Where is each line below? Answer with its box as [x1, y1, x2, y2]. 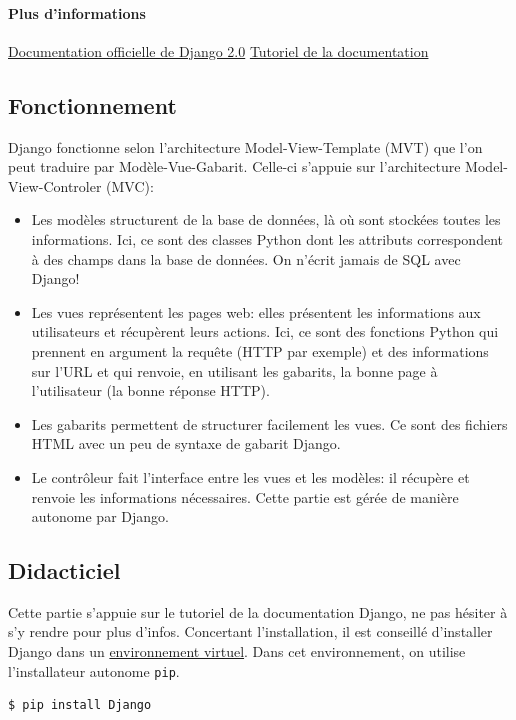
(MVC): [106, 175, 154, 196]
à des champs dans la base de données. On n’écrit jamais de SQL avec [31, 248, 461, 269]
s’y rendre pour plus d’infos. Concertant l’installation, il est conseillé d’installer [8, 621, 493, 642]
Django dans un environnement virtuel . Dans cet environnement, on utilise [8, 641, 466, 662]
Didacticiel [8, 555, 121, 586]
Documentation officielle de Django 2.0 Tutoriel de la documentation [8, 40, 429, 61]
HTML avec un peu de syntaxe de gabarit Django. [31, 433, 341, 454]
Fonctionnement [8, 89, 177, 120]
